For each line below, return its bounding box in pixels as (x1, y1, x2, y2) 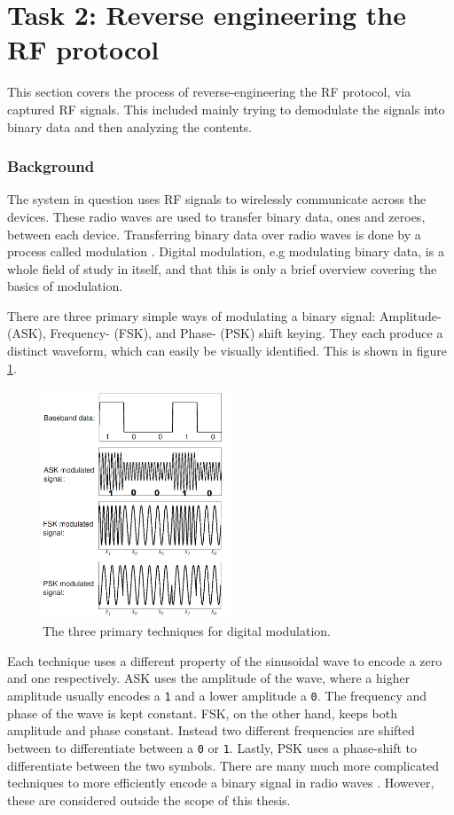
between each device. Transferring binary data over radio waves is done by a (7, 224, 421, 243)
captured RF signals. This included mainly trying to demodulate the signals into (7, 99, 445, 118)
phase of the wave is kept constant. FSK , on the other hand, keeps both (7, 703, 397, 722)
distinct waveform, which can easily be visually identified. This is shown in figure (7, 341, 447, 360)
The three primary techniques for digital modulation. (43, 622, 331, 640)
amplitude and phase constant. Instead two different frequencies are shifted (7, 721, 415, 740)
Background (7, 155, 95, 177)
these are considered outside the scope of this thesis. (7, 790, 291, 809)
